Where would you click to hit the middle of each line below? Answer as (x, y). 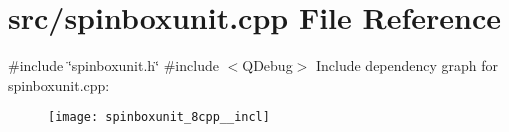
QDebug (267, 65)
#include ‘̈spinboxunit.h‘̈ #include (113, 65)
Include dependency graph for (407, 65)
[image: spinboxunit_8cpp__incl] (159, 117)
